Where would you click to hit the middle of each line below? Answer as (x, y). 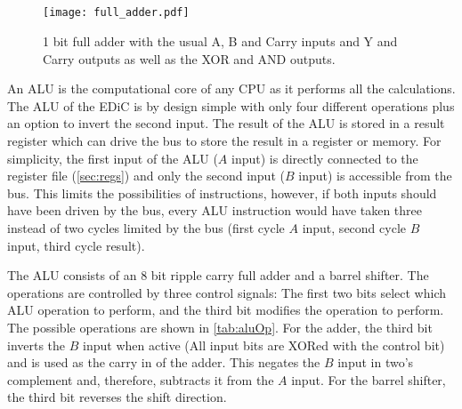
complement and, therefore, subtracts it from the (141, 379)
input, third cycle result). (76, 245)
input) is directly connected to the (325, 158)
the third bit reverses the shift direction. (117, 397)
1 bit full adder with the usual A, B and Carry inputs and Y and (220, 41)
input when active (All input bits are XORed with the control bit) (264, 345)
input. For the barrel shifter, (369, 379)
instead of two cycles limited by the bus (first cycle (146, 227)
